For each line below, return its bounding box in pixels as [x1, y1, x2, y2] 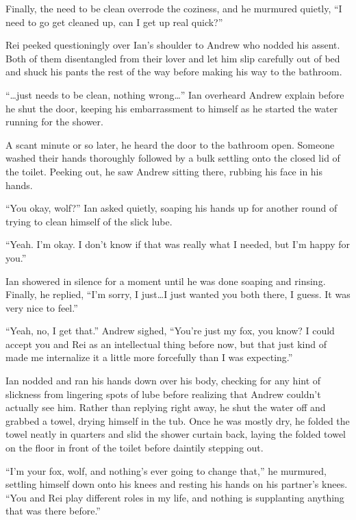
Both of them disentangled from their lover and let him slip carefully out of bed [5, 51, 340, 65]
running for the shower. [5, 114, 103, 129]
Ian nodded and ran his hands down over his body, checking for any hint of [5, 373, 321, 388]
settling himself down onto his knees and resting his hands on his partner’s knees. [5, 477, 348, 491]
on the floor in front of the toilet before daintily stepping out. [5, 441, 264, 455]
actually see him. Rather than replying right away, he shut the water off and [5, 400, 326, 414]
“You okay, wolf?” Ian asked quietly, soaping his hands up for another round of [5, 201, 338, 215]
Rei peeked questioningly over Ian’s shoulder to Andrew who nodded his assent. [5, 38, 340, 52]
